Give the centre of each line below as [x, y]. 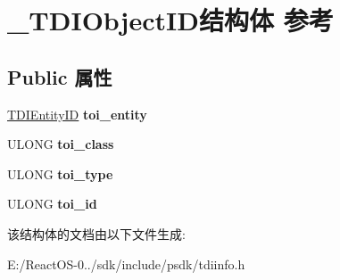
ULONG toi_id [52, 204]
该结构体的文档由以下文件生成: [96, 233]
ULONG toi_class [61, 144]
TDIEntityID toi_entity [77, 114]
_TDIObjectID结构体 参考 [170, 20]
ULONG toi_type [60, 173]
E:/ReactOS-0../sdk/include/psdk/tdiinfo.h [126, 264]
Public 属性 [60, 76]
